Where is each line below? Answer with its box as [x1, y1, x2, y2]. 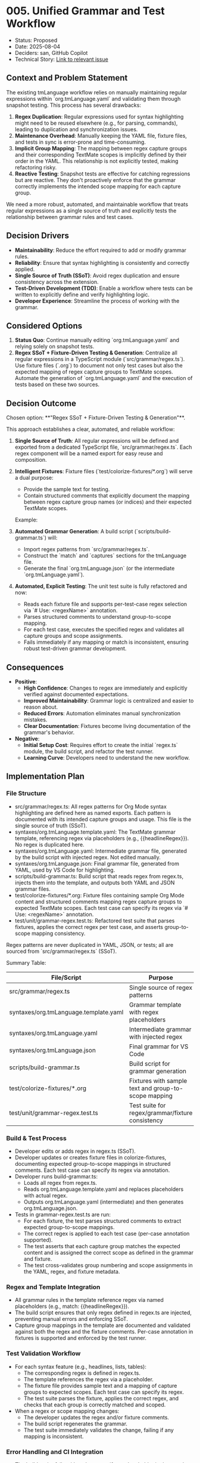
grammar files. [14, 885, 51, 893]
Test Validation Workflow [6, 1350, 81, 1358]
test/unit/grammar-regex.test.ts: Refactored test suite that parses [14, 917, 175, 924]
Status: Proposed [14, 36, 58, 44]
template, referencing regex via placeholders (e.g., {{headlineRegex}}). [14, 834, 189, 842]
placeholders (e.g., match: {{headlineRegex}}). [14, 1302, 130, 1310]
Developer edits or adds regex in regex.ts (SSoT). [14, 1147, 136, 1155]
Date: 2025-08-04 [14, 43, 61, 50]
